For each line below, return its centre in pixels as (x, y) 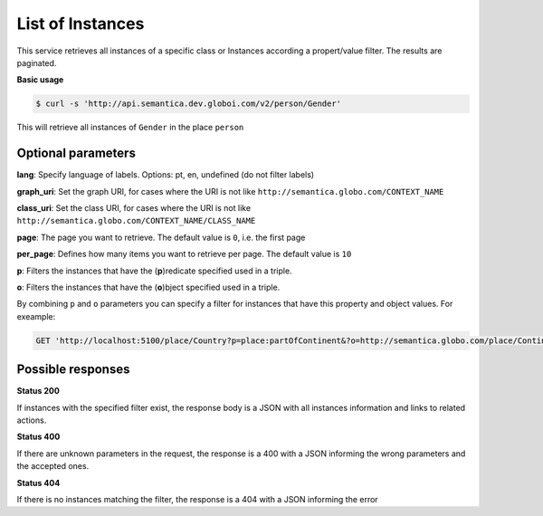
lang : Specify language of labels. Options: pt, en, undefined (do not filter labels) (166, 175)
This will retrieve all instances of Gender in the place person (130, 128)
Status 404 (38, 483)
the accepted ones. (53, 466)
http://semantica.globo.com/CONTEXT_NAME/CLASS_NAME (136, 221)
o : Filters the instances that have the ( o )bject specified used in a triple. (148, 287)
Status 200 (38, 391)
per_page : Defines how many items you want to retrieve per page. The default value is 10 (184, 254)
